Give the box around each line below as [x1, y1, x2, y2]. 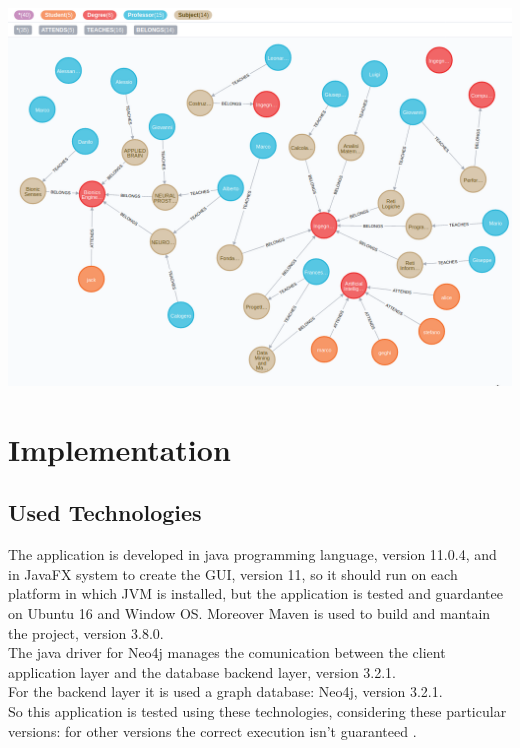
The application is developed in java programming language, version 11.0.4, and [8, 544, 497, 565]
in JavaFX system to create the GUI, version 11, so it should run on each [8, 563, 458, 584]
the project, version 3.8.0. [8, 622, 164, 643]
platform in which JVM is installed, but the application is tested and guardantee [8, 583, 503, 604]
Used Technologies [8, 497, 202, 528]
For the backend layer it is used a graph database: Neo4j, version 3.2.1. [8, 681, 443, 702]
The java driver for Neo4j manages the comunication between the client [8, 642, 446, 663]
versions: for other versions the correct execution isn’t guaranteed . [8, 720, 417, 741]
